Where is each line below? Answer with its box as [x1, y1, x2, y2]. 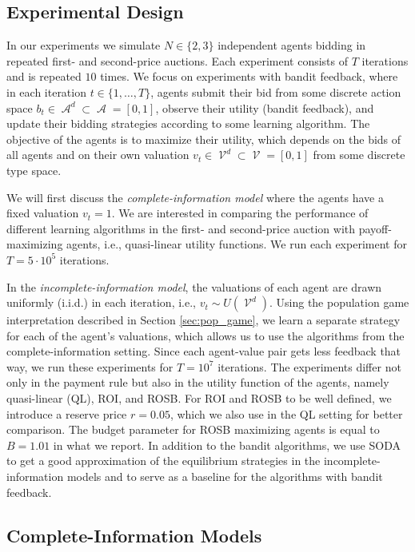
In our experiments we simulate [6, 37, 161, 54]
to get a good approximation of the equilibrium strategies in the [6, 452, 321, 469]
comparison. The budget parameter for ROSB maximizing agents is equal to [6, 421, 380, 438]
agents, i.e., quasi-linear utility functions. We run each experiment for [66, 236, 407, 252]
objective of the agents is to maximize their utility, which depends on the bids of [6, 130, 401, 147]
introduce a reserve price [6, 405, 127, 422]
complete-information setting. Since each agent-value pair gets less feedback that [6, 343, 401, 359]
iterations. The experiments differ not [217, 358, 401, 375]
